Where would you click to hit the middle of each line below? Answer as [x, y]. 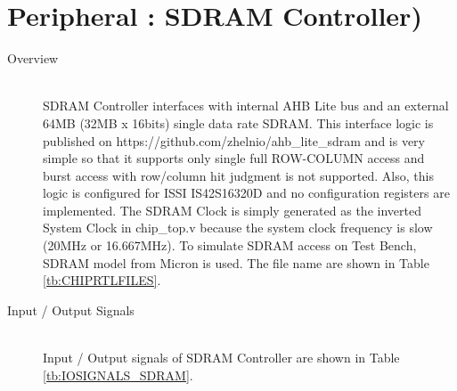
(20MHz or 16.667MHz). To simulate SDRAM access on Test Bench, [230, 245]
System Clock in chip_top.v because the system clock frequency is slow [238, 228]
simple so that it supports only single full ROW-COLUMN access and [234, 158]
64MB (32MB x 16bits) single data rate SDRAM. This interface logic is [238, 122]
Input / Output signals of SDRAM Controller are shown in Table [221, 358]
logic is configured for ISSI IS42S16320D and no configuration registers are [246, 193]
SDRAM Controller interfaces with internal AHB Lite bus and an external [246, 106]
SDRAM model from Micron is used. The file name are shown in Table [236, 262]
